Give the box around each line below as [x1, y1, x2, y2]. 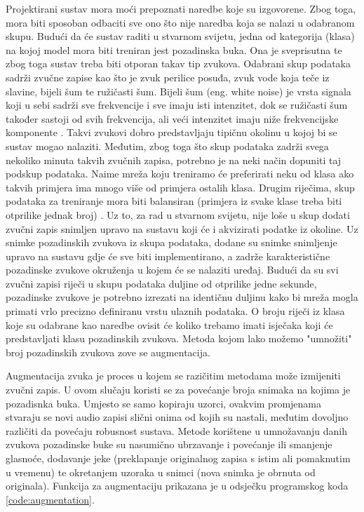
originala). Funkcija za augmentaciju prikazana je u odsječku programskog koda [6, 478, 349, 493]
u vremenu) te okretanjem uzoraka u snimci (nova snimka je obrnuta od [6, 464, 316, 479]
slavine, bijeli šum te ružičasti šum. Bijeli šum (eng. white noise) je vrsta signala [6, 83, 351, 98]
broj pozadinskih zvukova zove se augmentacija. [6, 344, 210, 359]
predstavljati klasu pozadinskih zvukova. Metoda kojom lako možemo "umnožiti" [6, 331, 352, 346]
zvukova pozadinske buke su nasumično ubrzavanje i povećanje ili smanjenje [6, 437, 332, 452]
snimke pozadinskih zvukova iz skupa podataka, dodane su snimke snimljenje [6, 235, 337, 250]
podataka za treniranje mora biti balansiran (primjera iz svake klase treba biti [6, 194, 342, 208]
